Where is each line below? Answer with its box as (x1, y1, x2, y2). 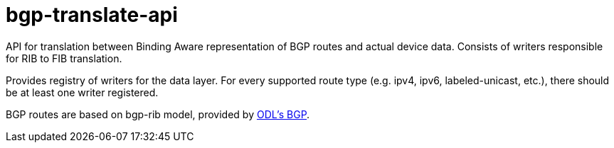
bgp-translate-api (6, 3, 178, 27)
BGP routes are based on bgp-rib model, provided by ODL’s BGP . (6, 108, 310, 120)
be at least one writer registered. (6, 86, 159, 98)
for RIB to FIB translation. (6, 52, 122, 64)
